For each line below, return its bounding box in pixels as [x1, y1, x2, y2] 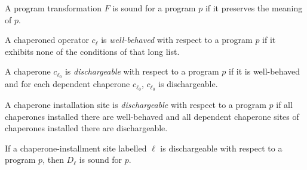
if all [276, 98, 293, 111]
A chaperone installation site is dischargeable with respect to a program [5, 98, 266, 111]
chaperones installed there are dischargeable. [5, 122, 168, 134]
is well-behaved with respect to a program [101, 33, 253, 46]
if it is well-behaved [228, 65, 300, 78]
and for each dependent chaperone [5, 78, 130, 90]
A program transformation [5, 2, 102, 14]
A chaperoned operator [5, 33, 89, 46]
